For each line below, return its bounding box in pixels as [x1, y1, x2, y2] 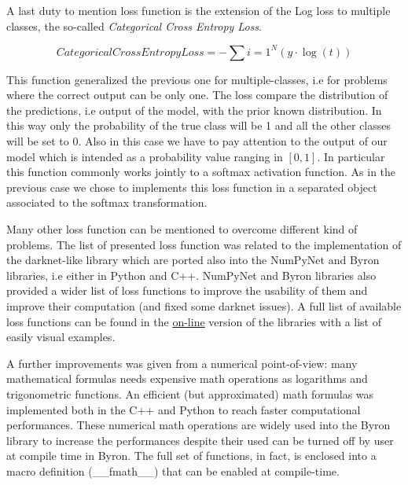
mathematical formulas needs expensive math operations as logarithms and [6, 370, 368, 387]
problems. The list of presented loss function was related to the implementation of [6, 236, 402, 252]
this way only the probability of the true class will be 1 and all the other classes [6, 117, 391, 134]
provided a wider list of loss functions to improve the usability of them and [6, 282, 368, 299]
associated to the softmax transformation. [6, 194, 208, 211]
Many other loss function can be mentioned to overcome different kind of [6, 221, 358, 237]
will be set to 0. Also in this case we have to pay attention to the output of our [6, 133, 388, 149]
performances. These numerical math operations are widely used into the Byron [6, 417, 391, 433]
